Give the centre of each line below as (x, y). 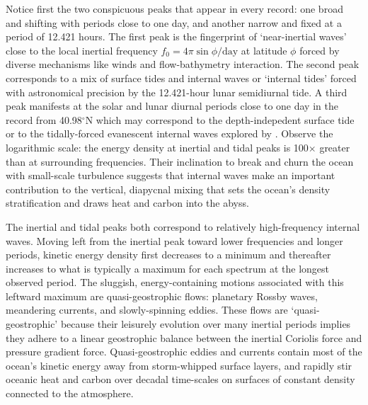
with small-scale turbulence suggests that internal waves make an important (171, 175)
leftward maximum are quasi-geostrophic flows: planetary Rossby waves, (162, 296)
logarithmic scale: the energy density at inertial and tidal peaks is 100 (157, 147)
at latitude (264, 50)
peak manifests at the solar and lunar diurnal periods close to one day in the (172, 106)
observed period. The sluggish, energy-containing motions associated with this (175, 282)
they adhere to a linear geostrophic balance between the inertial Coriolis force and (184, 337)
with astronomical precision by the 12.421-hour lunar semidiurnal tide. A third (177, 92)
